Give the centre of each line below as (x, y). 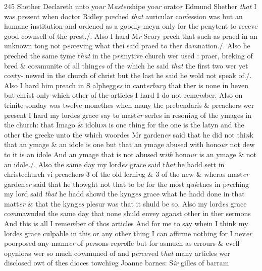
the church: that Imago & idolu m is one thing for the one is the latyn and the (124, 125)
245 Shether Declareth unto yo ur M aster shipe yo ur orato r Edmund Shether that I (130, 6)
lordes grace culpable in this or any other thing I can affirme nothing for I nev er (128, 233)
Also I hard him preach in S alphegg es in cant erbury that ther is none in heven (126, 85)
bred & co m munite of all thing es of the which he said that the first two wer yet (126, 65)
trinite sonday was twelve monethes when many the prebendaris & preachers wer (129, 105)
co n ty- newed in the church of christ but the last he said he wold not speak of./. (128, 75)
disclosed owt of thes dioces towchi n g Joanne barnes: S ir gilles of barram (117, 263)
